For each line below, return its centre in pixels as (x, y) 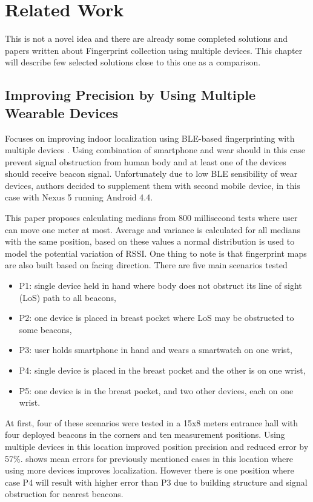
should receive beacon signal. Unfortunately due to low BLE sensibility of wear (151, 173)
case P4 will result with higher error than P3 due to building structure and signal (156, 482)
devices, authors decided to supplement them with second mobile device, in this (153, 185)
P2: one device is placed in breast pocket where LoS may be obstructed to (156, 318)
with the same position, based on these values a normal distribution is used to (150, 241)
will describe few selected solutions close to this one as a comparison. (133, 62)
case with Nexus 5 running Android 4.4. (79, 197)
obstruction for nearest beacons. (64, 494)
